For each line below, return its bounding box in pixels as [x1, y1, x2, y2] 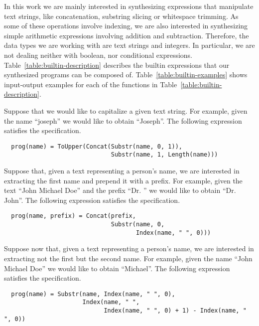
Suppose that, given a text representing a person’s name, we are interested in [4, 165, 240, 176]
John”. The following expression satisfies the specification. [4, 194, 180, 205]
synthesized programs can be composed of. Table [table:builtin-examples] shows [4, 69, 248, 80]
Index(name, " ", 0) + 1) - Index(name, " [104, 307, 247, 315]
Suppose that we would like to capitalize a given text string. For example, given [4, 105, 248, 116]
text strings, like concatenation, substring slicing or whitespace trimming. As [4, 10, 239, 21]
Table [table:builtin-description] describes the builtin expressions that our [4, 59, 230, 70]
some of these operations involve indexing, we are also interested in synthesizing [4, 20, 248, 31]
